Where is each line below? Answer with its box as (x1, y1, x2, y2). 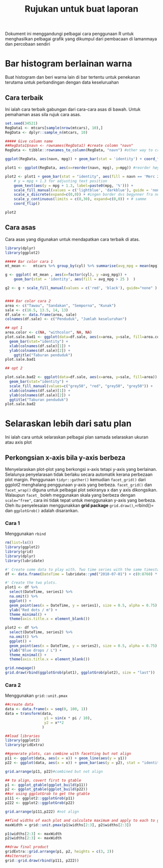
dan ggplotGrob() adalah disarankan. (5, 508, 79, 513)
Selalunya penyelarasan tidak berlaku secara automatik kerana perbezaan (5, 471, 153, 477)
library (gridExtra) (5, 743, 45, 747)
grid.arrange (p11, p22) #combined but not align (5, 769, 103, 774)
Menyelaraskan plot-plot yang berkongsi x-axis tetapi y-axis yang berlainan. (5, 467, 157, 472)
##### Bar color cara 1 (5, 259, 53, 264)
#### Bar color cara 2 (5, 298, 51, 303)
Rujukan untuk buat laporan (24, 3, 139, 15)
